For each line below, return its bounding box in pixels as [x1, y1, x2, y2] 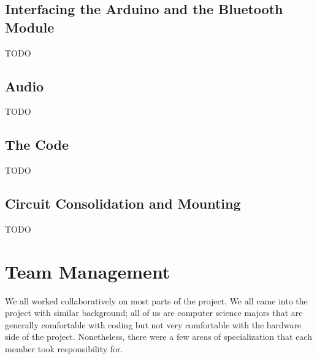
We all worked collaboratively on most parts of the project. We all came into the [5, 294, 308, 307]
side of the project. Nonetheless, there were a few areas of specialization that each [5, 330, 312, 343]
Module [5, 17, 55, 36]
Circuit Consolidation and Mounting [5, 194, 241, 213]
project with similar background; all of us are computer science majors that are [5, 306, 303, 319]
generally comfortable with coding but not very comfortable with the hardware [5, 318, 302, 331]
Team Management [5, 258, 170, 284]
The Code [5, 135, 69, 154]
